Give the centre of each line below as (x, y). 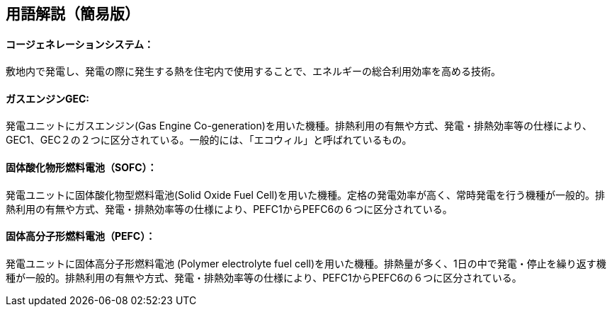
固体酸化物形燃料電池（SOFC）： (81, 168)
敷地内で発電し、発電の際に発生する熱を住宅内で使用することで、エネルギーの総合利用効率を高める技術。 (254, 71)
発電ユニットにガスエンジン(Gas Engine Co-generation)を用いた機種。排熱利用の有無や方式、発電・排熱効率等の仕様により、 (299, 126)
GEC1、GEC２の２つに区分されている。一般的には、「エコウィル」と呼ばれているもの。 (209, 140)
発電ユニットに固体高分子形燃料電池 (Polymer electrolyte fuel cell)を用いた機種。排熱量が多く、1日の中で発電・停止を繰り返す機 (306, 263)
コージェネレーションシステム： (80, 44)
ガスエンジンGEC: (48, 98)
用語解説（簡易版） (73, 14)
